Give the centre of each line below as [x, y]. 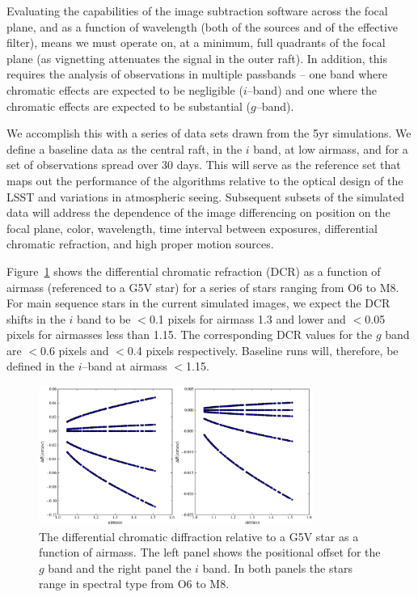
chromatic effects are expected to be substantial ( [129, 106]
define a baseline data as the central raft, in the [125, 148]
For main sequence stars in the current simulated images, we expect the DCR [198, 303]
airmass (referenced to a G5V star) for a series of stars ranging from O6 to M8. [203, 287]
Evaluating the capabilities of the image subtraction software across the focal [197, 11]
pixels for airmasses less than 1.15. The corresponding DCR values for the [190, 334]
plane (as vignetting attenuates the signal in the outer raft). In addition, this [197, 58]
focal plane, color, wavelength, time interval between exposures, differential [192, 228]
